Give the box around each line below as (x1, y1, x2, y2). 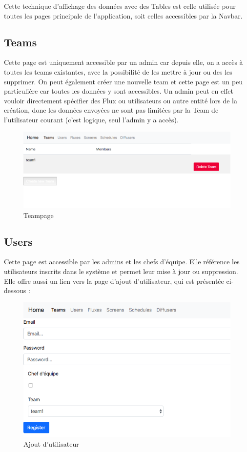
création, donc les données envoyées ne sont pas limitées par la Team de (4, 105, 219, 115)
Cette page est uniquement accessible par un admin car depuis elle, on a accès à (4, 57, 243, 67)
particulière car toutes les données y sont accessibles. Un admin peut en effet (4, 86, 233, 96)
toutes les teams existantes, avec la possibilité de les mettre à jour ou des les (4, 66, 232, 77)
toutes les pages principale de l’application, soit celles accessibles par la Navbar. (4, 10, 243, 20)
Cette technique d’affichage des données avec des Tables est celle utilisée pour (4, 1, 236, 11)
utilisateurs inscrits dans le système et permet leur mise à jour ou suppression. (4, 266, 238, 276)
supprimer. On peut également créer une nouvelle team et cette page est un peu (4, 76, 243, 86)
